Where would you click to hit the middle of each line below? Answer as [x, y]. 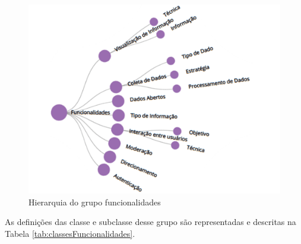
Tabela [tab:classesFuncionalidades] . [70, 233]
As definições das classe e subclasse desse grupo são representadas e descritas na [150, 222]
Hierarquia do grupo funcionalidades [95, 202]
